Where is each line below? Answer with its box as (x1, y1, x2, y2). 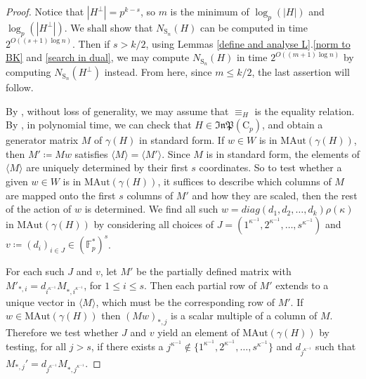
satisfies (74, 146, 108, 161)
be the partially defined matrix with (136, 264, 292, 279)
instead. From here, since (104, 65, 212, 79)
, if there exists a (91, 338, 164, 353)
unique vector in (6, 294, 76, 309)
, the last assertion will (251, 65, 350, 79)
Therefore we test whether (6, 325, 119, 340)
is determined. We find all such (84, 201, 218, 216)
